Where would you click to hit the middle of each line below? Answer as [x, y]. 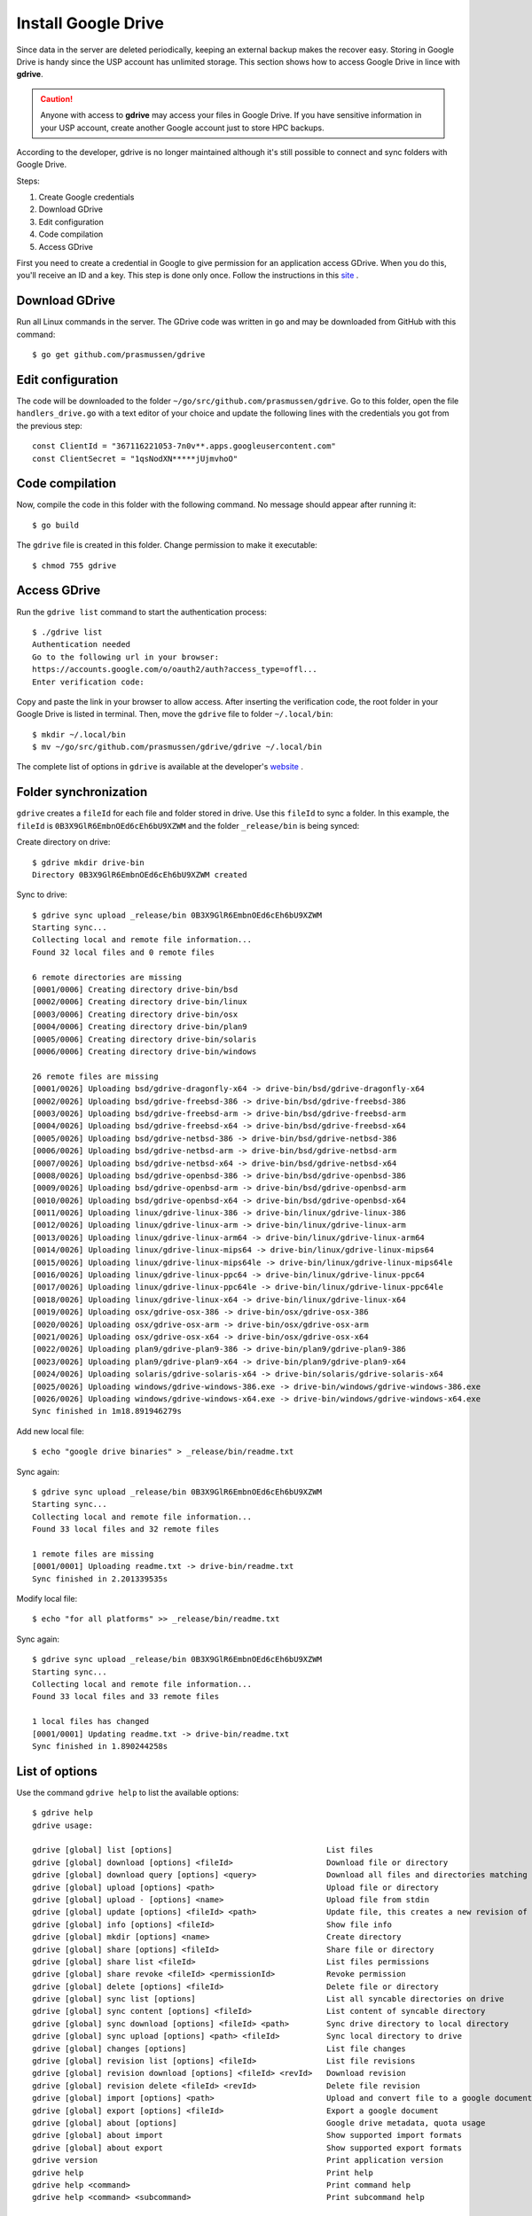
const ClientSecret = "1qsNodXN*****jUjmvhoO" [135, 458]
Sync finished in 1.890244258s [100, 1746]
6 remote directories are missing [107, 977]
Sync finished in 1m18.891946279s [107, 1411]
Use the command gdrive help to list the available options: [128, 1792]
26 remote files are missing [95, 1076]
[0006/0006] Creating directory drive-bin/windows [145, 1052]
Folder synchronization [82, 792]
